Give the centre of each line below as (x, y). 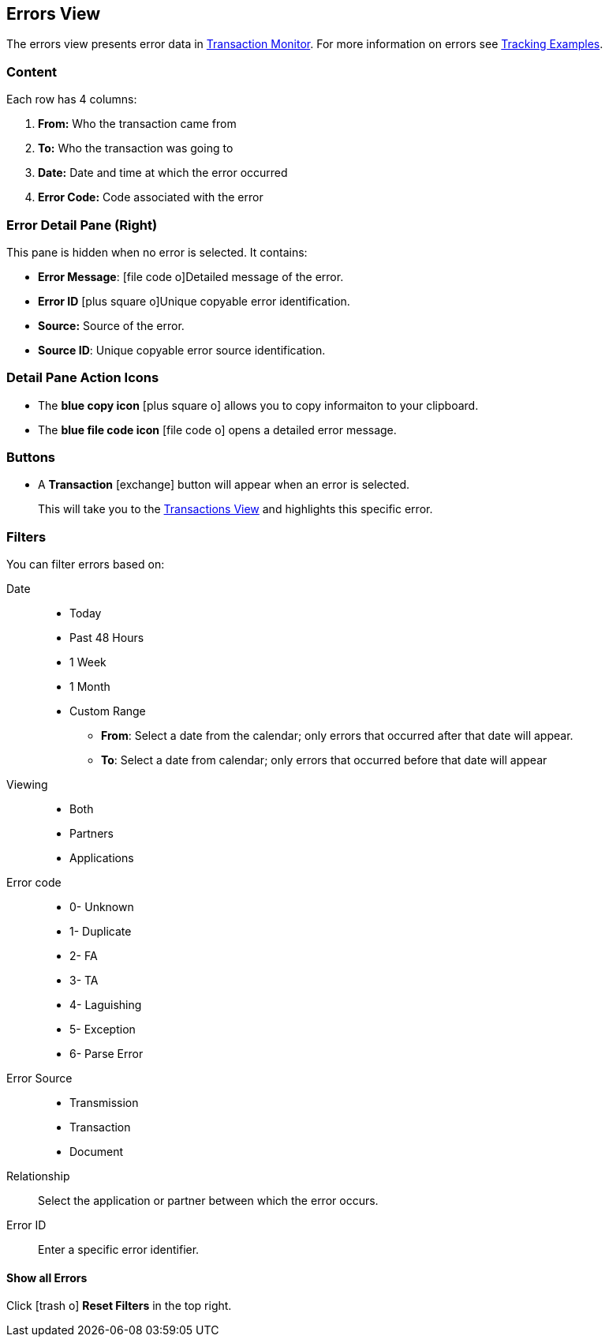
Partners (92, 834)
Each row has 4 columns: (72, 99)
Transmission (104, 1103)
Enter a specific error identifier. (119, 1250)
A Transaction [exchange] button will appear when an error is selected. (224, 485)
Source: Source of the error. (111, 325)
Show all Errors (47, 1277)
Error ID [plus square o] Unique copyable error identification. (194, 301)
